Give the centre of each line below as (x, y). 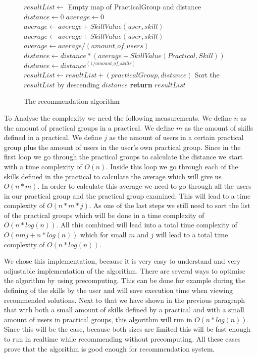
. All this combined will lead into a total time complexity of (147, 225)
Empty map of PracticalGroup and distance (134, 6)
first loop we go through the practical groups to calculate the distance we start (124, 157)
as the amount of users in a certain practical (176, 137)
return (141, 84)
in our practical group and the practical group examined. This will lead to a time (127, 195)
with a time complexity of (43, 166)
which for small (103, 235)
